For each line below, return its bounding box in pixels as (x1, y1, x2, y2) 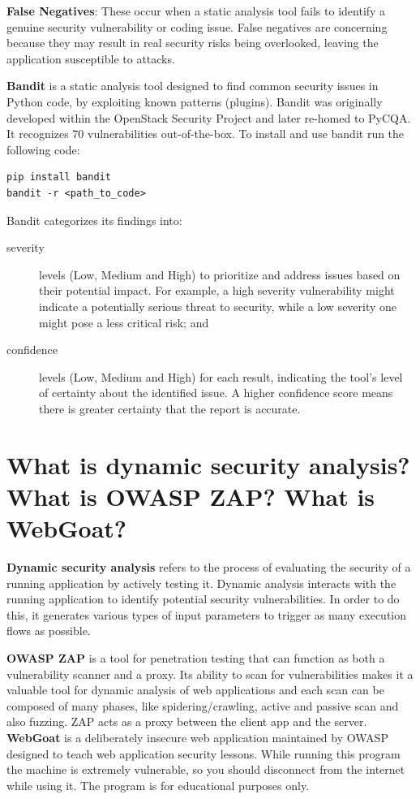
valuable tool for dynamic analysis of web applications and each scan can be (6, 681, 384, 698)
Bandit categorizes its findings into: (6, 211, 182, 228)
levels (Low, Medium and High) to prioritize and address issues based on (39, 266, 401, 283)
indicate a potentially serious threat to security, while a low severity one (39, 297, 397, 314)
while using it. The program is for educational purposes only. (6, 776, 310, 793)
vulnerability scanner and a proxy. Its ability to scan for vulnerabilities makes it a (6, 665, 414, 682)
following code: (6, 140, 80, 158)
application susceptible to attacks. (6, 50, 175, 67)
